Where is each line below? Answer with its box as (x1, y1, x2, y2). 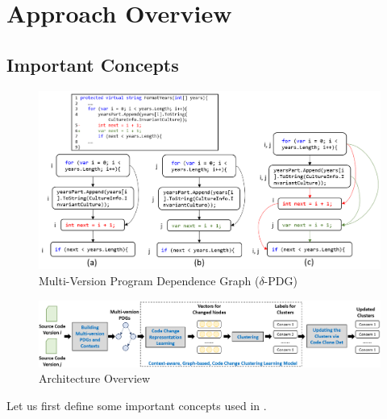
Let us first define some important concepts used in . (6, 396, 267, 413)
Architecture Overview (39, 370, 151, 387)
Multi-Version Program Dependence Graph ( (39, 272, 260, 288)
